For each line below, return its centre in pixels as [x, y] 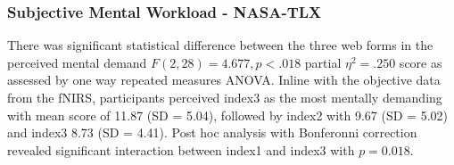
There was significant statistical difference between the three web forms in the [220, 45]
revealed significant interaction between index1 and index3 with [181, 149]
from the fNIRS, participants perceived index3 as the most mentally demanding [225, 97]
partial [323, 62]
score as [421, 62]
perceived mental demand [77, 62]
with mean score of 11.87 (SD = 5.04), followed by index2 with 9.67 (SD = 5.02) [228, 115]
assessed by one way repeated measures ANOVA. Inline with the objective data [224, 80]
